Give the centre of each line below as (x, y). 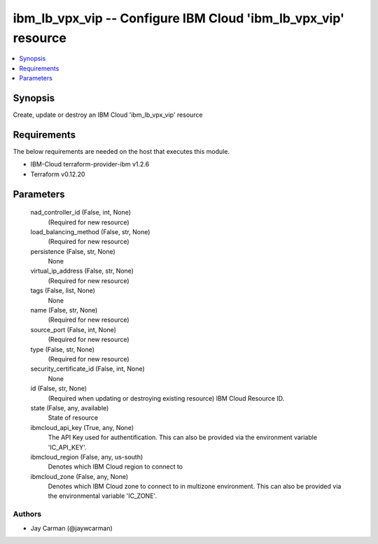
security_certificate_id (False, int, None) (87, 369)
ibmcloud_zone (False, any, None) (79, 476)
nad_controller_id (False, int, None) (81, 213)
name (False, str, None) (64, 310)
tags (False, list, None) (63, 291)
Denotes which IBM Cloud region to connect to (115, 467)
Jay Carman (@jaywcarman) (72, 528)
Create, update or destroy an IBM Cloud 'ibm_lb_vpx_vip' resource (108, 115)
